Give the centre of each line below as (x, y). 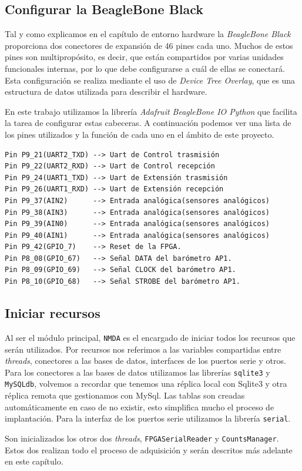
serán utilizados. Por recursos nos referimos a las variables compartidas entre (143, 349)
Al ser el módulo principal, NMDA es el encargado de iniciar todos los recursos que (150, 337)
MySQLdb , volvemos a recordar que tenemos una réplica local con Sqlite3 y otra (146, 384)
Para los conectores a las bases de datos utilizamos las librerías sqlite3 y (137, 372)
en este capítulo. (34, 461)
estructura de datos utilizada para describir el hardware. (106, 92)
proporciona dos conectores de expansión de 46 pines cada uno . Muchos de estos (149, 45)
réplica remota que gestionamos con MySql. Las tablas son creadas (125, 395)
